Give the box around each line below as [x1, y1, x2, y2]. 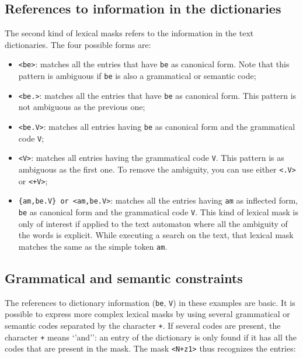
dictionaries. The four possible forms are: [5, 38, 151, 50]
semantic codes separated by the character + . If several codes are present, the [5, 319, 281, 331]
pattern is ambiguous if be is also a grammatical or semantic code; [18, 70, 256, 82]
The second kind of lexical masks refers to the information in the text [5, 27, 254, 39]
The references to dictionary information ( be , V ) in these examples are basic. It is [5, 296, 295, 308]
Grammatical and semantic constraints [5, 268, 243, 287]
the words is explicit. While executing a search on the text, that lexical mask [18, 229, 294, 241]
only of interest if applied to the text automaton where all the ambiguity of [18, 217, 288, 229]
